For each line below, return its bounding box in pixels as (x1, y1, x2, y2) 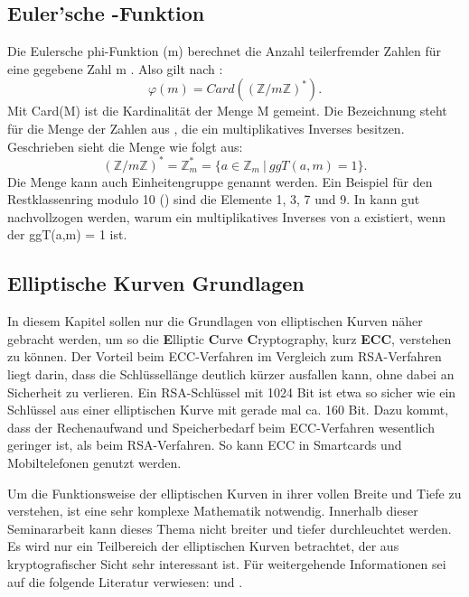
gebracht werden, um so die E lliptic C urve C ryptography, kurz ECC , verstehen (7, 329, 452, 348)
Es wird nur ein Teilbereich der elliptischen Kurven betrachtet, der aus (7, 536, 399, 555)
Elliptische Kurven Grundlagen (7, 269, 305, 297)
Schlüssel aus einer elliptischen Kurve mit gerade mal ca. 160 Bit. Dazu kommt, (7, 400, 449, 419)
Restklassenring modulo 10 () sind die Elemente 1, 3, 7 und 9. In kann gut (7, 190, 420, 209)
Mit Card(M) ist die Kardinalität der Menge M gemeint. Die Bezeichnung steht (7, 101, 447, 120)
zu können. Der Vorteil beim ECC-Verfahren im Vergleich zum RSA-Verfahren (7, 347, 442, 366)
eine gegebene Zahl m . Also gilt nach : (7, 59, 223, 78)
